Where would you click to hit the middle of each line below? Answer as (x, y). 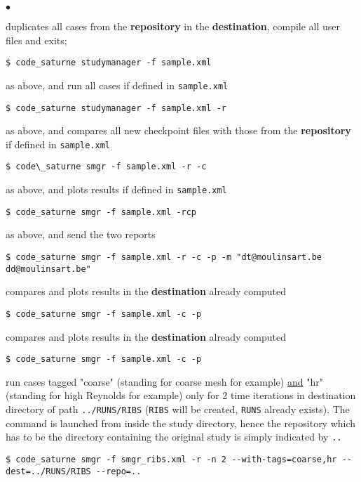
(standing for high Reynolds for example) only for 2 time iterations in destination (181, 395)
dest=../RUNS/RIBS (48, 471)
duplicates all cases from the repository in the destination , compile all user (173, 26)
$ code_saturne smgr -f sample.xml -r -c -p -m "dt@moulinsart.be (164, 257)
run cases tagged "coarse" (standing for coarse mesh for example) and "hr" (164, 381)
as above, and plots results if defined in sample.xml (116, 189)
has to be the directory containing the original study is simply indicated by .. (174, 437)
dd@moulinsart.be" (48, 269)
